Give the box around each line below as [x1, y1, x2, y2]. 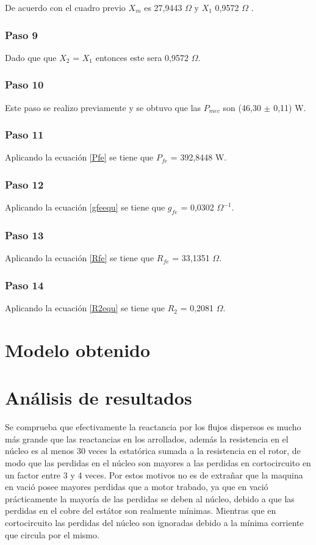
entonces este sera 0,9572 [95, 51, 189, 63]
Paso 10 [5, 77, 44, 92]
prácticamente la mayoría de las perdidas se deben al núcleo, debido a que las [5, 492, 295, 505]
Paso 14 [5, 277, 44, 292]
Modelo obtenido [5, 337, 151, 362]
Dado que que [5, 51, 57, 63]
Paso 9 [5, 27, 38, 42]
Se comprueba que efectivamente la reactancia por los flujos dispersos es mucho [5, 420, 301, 433]
